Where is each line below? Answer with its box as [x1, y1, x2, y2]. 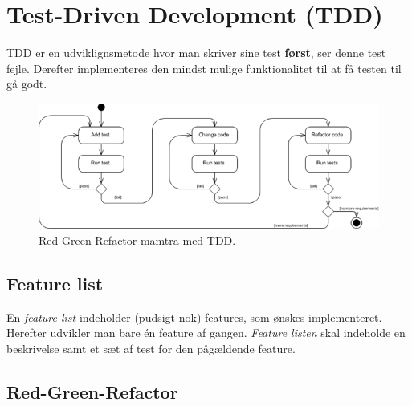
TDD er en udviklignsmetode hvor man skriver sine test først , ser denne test [6, 44, 386, 61]
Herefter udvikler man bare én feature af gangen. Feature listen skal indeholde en [6, 324, 406, 341]
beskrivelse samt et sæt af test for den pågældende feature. [6, 339, 296, 356]
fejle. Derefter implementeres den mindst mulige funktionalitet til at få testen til [6, 59, 402, 76]
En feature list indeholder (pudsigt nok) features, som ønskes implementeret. [6, 308, 382, 325]
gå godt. [6, 75, 47, 92]
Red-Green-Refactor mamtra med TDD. [39, 231, 236, 248]
